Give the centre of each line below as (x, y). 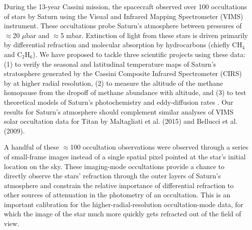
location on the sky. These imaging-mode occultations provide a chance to (114, 166)
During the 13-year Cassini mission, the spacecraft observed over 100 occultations (126, 6)
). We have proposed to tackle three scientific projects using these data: (139, 54)
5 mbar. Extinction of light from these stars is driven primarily (154, 35)
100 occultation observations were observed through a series (159, 147)
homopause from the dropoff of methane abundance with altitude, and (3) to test (125, 92)
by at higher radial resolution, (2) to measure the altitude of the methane (114, 83)
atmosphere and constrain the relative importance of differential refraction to (119, 185)
